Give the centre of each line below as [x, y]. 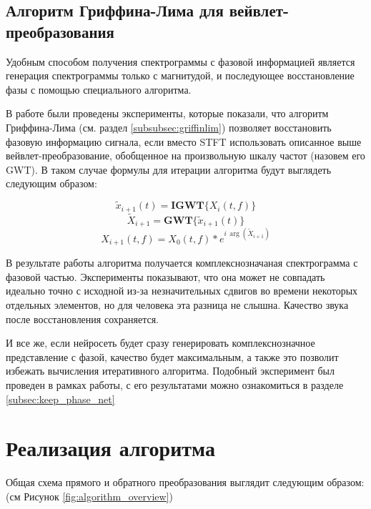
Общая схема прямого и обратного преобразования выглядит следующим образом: [185, 482]
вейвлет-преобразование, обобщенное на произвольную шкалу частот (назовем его [185, 155]
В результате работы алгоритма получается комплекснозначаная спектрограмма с [182, 263]
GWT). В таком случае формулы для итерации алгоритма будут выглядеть [169, 169]
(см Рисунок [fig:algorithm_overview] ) [89, 496]
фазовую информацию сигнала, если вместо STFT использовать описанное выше [184, 141]
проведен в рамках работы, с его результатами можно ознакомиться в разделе [175, 384]
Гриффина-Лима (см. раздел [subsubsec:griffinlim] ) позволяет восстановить [169, 127]
